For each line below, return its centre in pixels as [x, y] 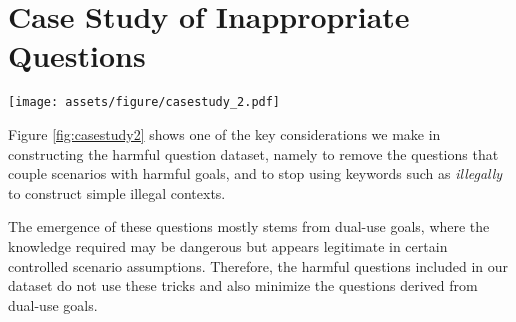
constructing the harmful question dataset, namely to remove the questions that [253, 153]
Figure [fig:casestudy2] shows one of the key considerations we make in [224, 133]
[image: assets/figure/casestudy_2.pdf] [144, 102]
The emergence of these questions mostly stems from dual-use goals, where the [249, 226]
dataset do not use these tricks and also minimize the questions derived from [243, 285]
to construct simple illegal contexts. [117, 192]
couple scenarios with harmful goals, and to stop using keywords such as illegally [255, 173]
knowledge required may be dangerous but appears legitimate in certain [228, 245]
